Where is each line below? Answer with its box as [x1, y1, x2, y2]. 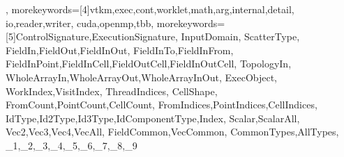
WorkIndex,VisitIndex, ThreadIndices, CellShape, [6, 83, 218, 98]
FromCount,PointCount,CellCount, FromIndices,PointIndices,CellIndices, [6, 97, 317, 112]
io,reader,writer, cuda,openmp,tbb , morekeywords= [6, 15, 225, 30]
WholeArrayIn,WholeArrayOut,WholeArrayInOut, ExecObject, [6, 69, 278, 84]
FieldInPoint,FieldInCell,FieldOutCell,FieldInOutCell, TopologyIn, [6, 56, 292, 71]
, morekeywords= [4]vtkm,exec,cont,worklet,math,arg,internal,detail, [6, 2, 294, 16]
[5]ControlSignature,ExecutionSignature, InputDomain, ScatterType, [6, 29, 300, 44]
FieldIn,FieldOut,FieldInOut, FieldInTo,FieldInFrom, [6, 42, 234, 57]
